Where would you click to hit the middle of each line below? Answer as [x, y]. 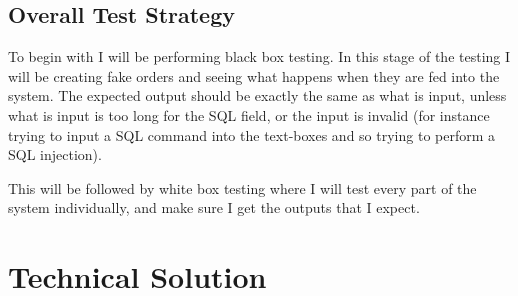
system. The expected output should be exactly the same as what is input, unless [257, 95]
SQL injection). [55, 154]
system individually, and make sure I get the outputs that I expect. [214, 207]
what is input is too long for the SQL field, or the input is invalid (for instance [249, 114]
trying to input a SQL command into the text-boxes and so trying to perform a [252, 134]
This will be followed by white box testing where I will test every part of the [242, 187]
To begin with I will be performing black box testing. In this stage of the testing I [259, 56]
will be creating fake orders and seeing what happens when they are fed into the [254, 75]
